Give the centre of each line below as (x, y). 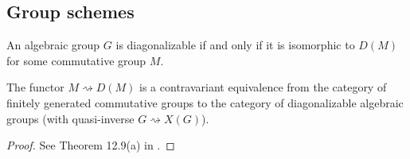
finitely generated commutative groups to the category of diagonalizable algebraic (205, 102)
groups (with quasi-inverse (70, 118)
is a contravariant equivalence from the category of (263, 87)
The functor (35, 87)
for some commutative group (76, 60)
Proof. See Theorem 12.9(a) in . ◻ (91, 145)
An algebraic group (53, 45)
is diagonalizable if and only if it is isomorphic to (235, 45)
